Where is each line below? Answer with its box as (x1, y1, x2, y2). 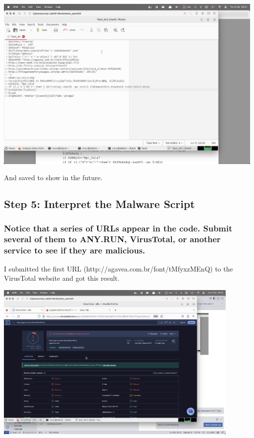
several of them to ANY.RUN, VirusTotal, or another (4, 233, 221, 245)
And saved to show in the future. (4, 172, 103, 183)
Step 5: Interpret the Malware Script (4, 196, 195, 211)
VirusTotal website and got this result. (4, 273, 120, 283)
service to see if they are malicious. (4, 244, 146, 256)
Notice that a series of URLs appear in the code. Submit (4, 222, 233, 234)
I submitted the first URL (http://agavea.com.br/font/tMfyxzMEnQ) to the (4, 263, 233, 273)
